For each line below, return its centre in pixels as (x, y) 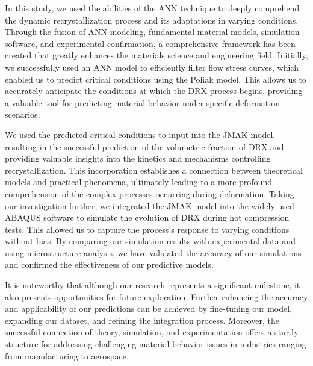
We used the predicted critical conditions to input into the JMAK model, (140, 134)
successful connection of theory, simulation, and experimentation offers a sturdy (152, 332)
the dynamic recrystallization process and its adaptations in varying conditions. (152, 20)
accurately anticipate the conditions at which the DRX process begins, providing (154, 91)
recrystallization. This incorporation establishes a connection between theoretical (154, 170)
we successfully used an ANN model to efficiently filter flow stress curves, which (152, 67)
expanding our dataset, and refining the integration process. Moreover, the (142, 320)
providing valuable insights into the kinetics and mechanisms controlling (138, 158)
